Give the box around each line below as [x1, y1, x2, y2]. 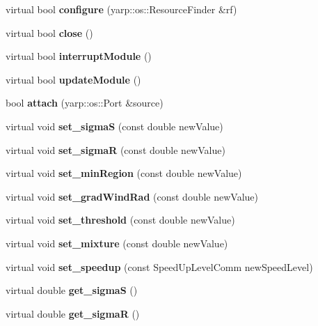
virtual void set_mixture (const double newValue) [6, 235, 228, 250]
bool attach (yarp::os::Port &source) [6, 95, 164, 110]
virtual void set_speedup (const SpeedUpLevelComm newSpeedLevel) [6, 259, 313, 274]
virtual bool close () [6, 25, 93, 40]
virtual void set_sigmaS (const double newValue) [6, 118, 223, 133]
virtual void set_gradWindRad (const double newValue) [6, 189, 259, 203]
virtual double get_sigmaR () [6, 306, 140, 320]
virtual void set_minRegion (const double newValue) [6, 166, 242, 180]
